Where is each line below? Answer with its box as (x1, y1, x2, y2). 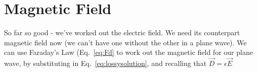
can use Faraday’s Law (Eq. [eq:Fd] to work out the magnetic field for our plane (4, 47, 253, 57)
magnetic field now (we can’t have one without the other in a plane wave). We (4, 37, 247, 47)
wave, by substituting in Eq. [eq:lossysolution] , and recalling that (4, 58, 207, 68)
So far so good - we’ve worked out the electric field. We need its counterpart (4, 27, 240, 38)
